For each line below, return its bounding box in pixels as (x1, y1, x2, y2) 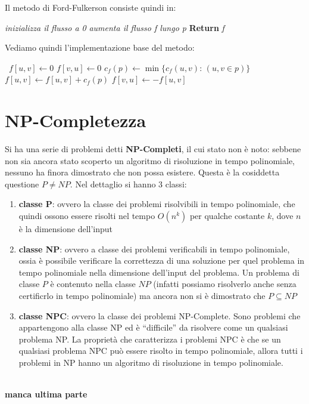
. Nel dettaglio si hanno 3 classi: (70, 177, 187, 190)
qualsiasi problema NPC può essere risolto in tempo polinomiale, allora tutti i (18, 344, 303, 357)
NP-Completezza (5, 108, 146, 132)
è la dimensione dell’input (18, 223, 113, 235)
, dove (271, 209, 294, 222)
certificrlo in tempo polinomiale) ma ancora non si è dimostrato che (18, 289, 266, 302)
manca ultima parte (5, 388, 88, 400)
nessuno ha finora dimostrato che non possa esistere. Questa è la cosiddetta (5, 166, 280, 178)
